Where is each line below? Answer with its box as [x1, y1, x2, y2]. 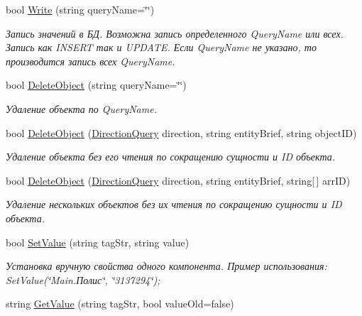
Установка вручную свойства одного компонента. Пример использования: [6, 258, 327, 273]
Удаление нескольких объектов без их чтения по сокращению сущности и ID [6, 197, 342, 212]
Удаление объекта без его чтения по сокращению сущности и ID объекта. [6, 149, 335, 164]
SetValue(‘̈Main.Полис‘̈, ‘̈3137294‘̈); [6, 272, 160, 287]
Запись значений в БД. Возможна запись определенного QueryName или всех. [6, 26, 344, 40]
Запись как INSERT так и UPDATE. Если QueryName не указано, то [6, 40, 317, 55]
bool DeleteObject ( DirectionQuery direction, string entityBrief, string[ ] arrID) [6, 173, 351, 187]
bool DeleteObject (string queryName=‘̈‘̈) [6, 77, 187, 92]
